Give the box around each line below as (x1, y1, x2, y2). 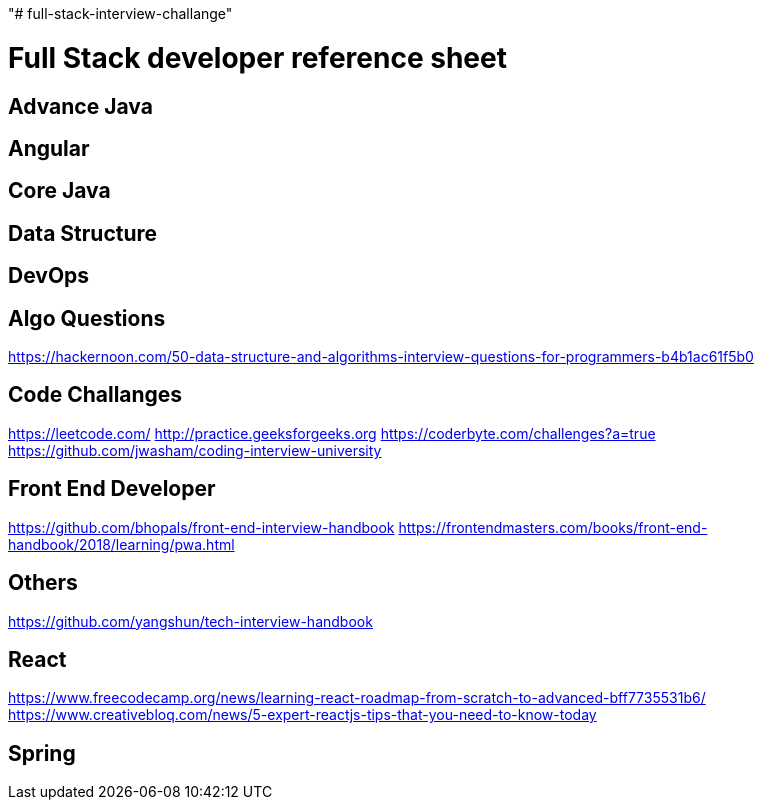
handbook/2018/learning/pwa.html (8, 535, 235, 553)
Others (8, 570, 78, 596)
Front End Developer (8, 476, 216, 502)
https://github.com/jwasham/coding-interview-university (8, 441, 382, 459)
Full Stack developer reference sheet (8, 40, 507, 75)
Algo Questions (8, 305, 166, 331)
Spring (8, 740, 76, 766)
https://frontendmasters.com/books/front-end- (398, 518, 708, 536)
